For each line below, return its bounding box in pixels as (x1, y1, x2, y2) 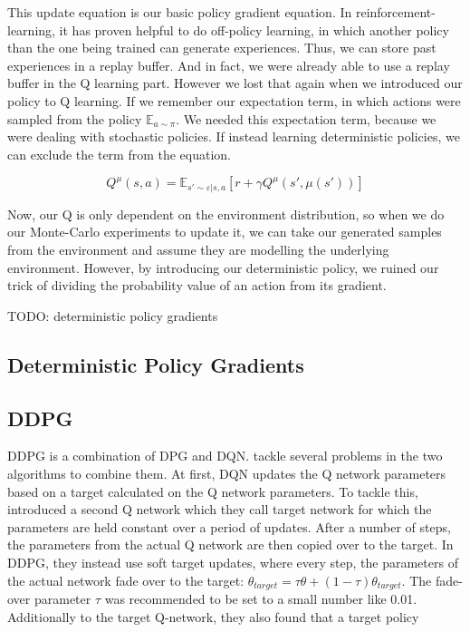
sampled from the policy (7, 109, 142, 128)
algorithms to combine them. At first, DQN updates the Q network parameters (7, 463, 446, 482)
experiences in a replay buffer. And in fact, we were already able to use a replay (7, 55, 450, 74)
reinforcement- (355, 3, 436, 21)
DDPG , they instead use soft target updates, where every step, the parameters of (7, 552, 458, 571)
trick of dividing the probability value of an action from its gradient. (7, 276, 387, 295)
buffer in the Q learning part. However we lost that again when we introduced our (7, 73, 463, 92)
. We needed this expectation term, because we (176, 109, 436, 128)
